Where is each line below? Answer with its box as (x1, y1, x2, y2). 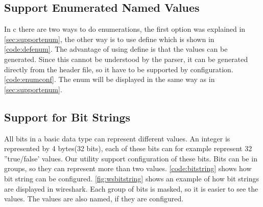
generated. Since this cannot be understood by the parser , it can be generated (4, 53, 248, 64)
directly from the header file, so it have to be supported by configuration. (4, 64, 233, 74)
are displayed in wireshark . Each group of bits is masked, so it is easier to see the (4, 183, 258, 194)
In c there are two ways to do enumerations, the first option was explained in (4, 24, 246, 34)
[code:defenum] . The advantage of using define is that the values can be (4, 44, 228, 54)
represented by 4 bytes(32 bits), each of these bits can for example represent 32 (4, 143, 252, 154)
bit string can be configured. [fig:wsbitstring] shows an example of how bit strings (4, 173, 259, 183)
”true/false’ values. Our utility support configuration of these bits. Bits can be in (4, 153, 257, 163)
